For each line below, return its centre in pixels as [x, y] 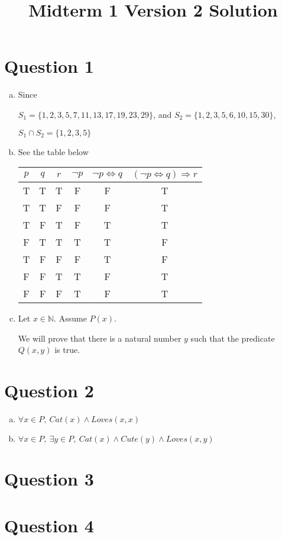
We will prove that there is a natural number [100, 338]
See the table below [53, 151]
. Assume [70, 318]
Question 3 [49, 479]
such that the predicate [233, 338]
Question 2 [49, 390]
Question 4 [49, 525]
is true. [67, 350]
